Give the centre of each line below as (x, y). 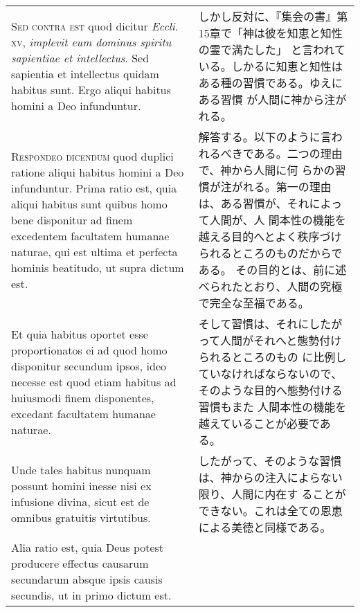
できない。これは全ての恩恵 (270, 511)
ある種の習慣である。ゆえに (270, 83)
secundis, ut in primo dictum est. (91, 595)
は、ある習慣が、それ (254, 203)
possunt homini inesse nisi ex (81, 486)
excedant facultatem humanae (83, 413)
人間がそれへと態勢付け (281, 340)
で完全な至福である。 (254, 303)
